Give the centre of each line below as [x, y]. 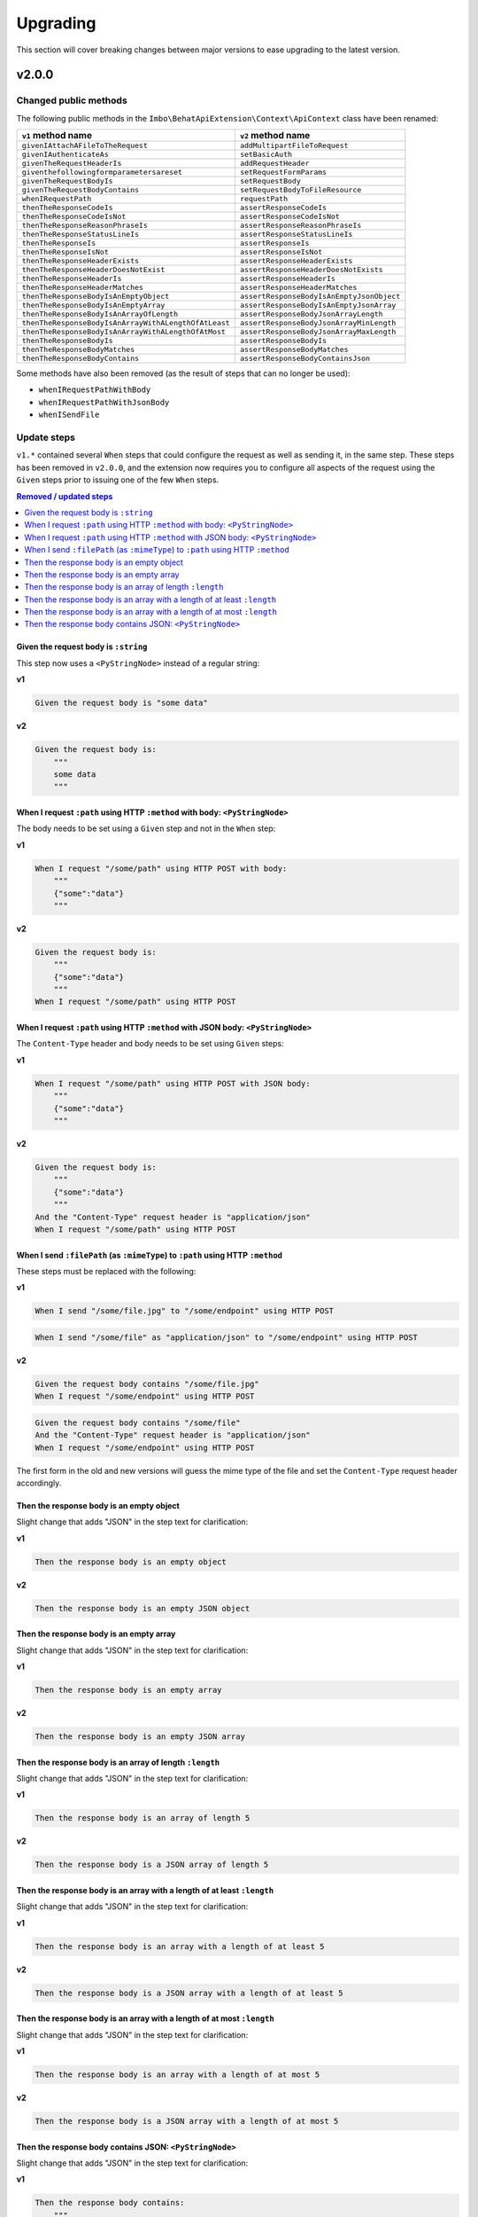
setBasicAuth [266, 155]
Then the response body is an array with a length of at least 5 [180, 1946]
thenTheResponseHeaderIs [72, 279]
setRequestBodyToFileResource [301, 190]
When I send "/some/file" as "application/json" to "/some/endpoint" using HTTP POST [226, 1337]
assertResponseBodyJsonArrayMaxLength [318, 332]
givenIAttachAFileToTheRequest [85, 146]
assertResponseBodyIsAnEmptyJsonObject [320, 297]
